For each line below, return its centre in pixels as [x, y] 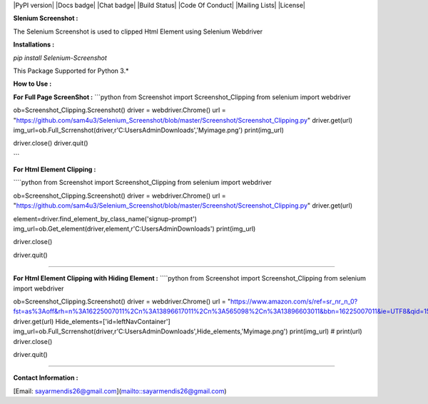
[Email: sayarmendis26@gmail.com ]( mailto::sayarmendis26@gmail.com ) [120, 391]
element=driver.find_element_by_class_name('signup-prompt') [105, 218]
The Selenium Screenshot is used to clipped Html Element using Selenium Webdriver [138, 31]
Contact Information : [46, 378]
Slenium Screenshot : [46, 19]
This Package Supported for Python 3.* [71, 71]
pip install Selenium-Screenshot [60, 58]
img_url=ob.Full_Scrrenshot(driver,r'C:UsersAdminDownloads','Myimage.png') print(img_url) [149, 130]
